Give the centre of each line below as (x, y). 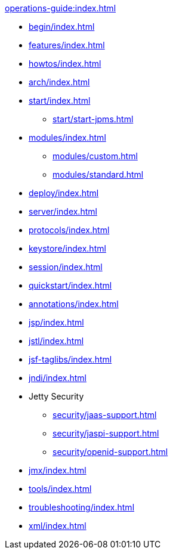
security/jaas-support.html (105, 415)
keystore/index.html (67, 248)
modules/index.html (67, 137)
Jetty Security (56, 396)
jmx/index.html (58, 470)
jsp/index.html (56, 322)
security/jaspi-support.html (106, 433)
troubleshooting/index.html (82, 507)
